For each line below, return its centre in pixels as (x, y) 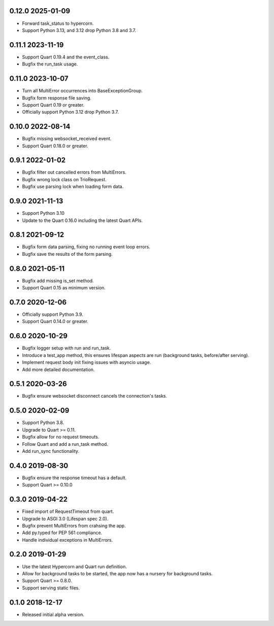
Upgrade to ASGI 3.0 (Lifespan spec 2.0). (65, 518)
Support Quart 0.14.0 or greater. (55, 321)
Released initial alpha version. (53, 614)
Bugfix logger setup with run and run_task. (66, 348)
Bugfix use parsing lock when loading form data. (73, 187)
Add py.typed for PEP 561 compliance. (62, 533)
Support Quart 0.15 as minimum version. (64, 288)
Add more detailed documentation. (58, 369)
